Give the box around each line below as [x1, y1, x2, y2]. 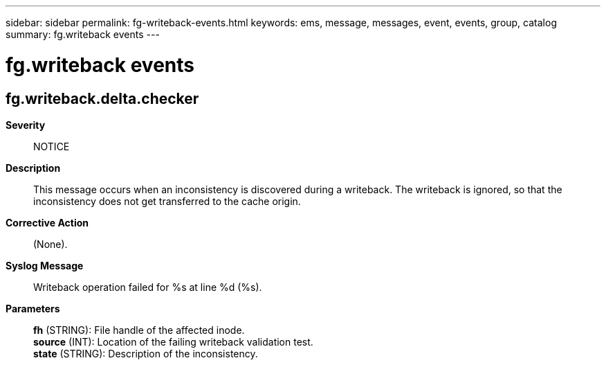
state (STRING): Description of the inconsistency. [33, 347, 258, 359]
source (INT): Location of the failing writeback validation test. [33, 335, 313, 348]
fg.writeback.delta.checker [6, 89, 199, 107]
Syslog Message [6, 259, 84, 271]
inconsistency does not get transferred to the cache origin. [33, 195, 301, 207]
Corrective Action [6, 216, 89, 229]
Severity [6, 118, 46, 131]
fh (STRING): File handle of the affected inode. [33, 323, 245, 336]
